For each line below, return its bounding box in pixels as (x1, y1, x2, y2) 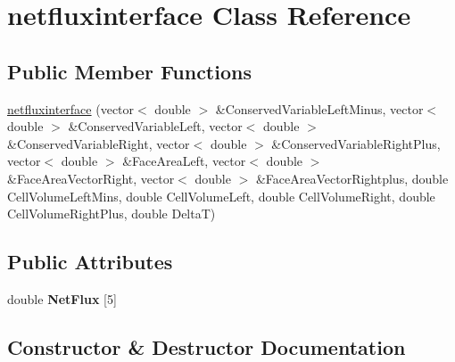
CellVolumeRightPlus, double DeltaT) (7, 204, 216, 223)
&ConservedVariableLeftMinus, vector (215, 99, 424, 118)
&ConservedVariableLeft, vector (68, 117, 243, 136)
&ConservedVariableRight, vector (7, 134, 190, 152)
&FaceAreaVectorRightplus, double (255, 169, 449, 187)
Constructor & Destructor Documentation (7, 333, 406, 360)
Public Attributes (7, 248, 173, 276)
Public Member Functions (7, 57, 252, 85)
